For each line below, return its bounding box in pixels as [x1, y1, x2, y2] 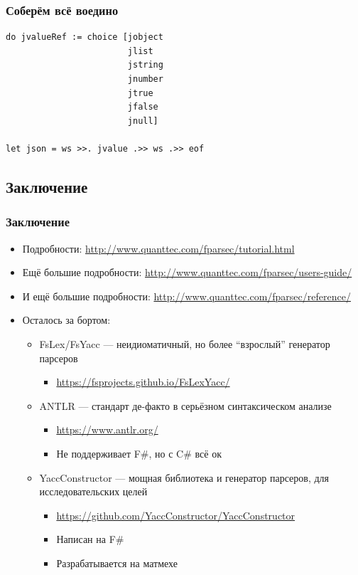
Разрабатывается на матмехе [56, 555, 178, 570]
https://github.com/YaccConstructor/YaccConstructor [56, 507, 295, 522]
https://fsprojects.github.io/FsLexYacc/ [56, 374, 230, 389]
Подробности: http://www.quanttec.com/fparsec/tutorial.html [22, 241, 295, 255]
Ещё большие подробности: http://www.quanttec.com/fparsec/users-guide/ [22, 265, 352, 280]
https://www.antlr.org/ [56, 422, 158, 437]
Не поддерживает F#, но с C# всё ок [56, 445, 222, 460]
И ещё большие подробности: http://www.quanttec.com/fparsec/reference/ [22, 288, 351, 303]
